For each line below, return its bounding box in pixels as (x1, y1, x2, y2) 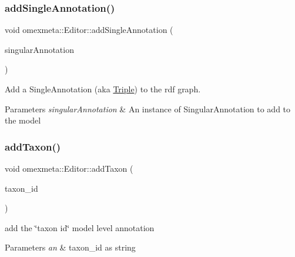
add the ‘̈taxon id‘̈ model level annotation (5, 221, 155, 233)
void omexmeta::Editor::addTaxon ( (5, 162, 133, 174)
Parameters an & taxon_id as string (5, 241, 136, 253)
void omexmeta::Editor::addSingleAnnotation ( (5, 24, 173, 36)
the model (5, 114, 41, 126)
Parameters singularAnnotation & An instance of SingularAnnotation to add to (5, 102, 291, 115)
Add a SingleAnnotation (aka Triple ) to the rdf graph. (5, 83, 201, 95)
